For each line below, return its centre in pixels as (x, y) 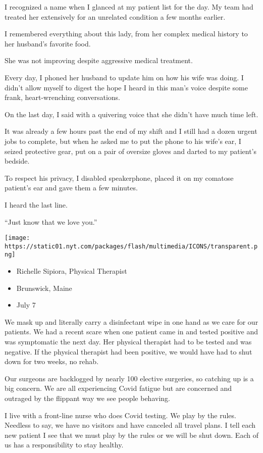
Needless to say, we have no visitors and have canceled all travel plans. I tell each (130, 425)
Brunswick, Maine (44, 288)
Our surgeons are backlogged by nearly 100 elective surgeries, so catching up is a (129, 378)
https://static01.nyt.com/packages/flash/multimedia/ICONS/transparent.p (131, 246)
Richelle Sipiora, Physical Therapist (72, 271)
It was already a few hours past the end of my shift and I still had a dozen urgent (131, 131)
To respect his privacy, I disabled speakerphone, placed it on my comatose (119, 178)
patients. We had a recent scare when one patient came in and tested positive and (131, 332)
